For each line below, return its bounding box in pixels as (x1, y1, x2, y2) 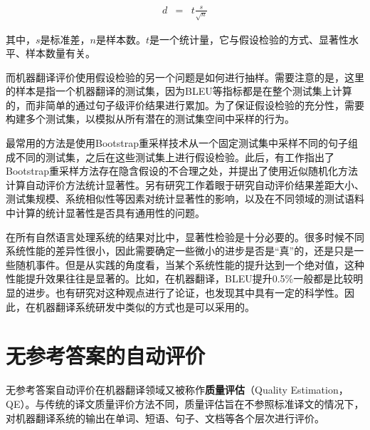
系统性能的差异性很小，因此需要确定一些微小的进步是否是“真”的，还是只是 (6, 243, 354, 258)
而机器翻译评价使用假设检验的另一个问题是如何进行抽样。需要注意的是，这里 (6, 69, 364, 84)
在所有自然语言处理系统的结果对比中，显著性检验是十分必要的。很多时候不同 (6, 229, 364, 244)
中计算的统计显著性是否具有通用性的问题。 (6, 205, 205, 220)
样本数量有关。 (25, 46, 95, 61)
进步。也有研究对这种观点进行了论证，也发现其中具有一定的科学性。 (25, 285, 344, 300)
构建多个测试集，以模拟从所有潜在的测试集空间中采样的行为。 (6, 111, 295, 126)
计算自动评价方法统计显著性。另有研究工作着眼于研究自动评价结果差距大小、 (6, 177, 364, 192)
